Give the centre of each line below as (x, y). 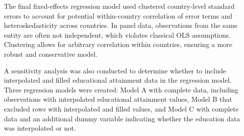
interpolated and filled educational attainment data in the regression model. (118, 80)
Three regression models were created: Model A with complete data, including (121, 89)
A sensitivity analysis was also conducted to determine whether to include (115, 70)
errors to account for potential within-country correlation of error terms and (118, 15)
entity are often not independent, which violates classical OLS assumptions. (117, 34)
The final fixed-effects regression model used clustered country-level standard (119, 6)
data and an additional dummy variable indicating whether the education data (122, 118)
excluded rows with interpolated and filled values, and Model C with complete (121, 108)
